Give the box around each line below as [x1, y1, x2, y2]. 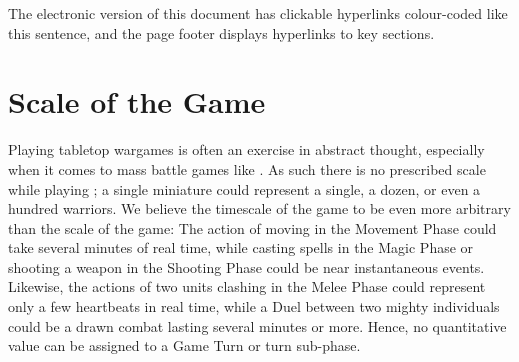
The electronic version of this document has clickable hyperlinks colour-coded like [8, 3, 508, 23]
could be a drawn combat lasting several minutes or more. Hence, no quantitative [8, 315, 507, 336]
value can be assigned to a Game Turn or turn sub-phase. [8, 335, 361, 356]
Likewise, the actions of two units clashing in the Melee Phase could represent [8, 276, 486, 297]
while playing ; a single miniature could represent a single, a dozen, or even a [8, 178, 481, 199]
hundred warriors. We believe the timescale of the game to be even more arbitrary [8, 198, 511, 219]
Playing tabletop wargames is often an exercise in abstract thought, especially [8, 139, 485, 160]
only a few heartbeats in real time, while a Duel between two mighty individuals [8, 296, 500, 317]
